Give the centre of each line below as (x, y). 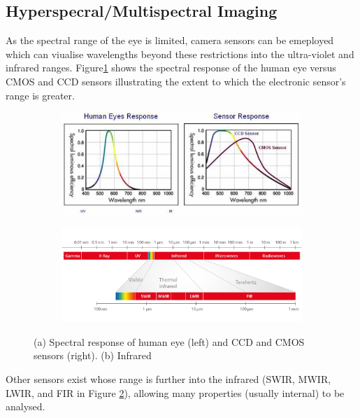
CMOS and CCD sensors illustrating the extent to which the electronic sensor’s (176, 81)
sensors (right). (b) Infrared (93, 355)
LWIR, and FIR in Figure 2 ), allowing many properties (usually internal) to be (175, 392)
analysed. (26, 406)
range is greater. (40, 95)
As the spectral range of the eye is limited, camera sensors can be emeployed (170, 40)
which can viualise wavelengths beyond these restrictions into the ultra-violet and (180, 54)
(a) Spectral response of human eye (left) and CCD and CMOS (169, 341)
